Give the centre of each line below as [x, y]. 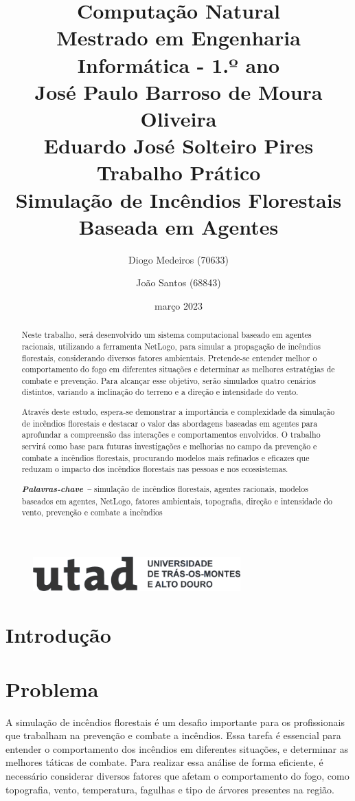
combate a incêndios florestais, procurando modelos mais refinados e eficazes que [165, 457]
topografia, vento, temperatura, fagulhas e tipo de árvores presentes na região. [170, 789]
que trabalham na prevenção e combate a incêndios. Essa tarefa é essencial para [173, 735]
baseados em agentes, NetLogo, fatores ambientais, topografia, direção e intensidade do [177, 501]
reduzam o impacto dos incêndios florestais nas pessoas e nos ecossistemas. [155, 469]
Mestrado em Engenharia [179, 38]
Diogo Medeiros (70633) [179, 259]
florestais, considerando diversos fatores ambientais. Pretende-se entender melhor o [169, 357]
